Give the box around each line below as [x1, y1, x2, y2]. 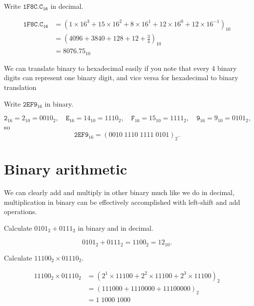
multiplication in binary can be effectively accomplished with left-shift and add [4, 197, 240, 207]
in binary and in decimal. [78, 222, 153, 233]
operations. [4, 206, 37, 217]
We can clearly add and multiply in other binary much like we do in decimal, [4, 187, 234, 197]
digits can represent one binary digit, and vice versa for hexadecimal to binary [4, 72, 238, 83]
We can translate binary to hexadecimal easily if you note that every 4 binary [4, 63, 237, 73]
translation [4, 82, 37, 92]
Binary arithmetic [4, 159, 127, 179]
